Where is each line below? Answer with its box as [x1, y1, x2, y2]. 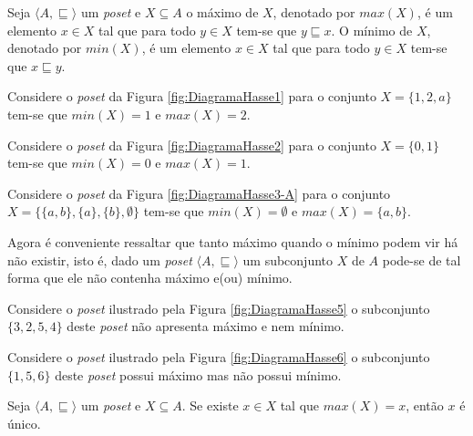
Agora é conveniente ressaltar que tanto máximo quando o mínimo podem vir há [7, 232, 458, 251]
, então [406, 396, 444, 415]
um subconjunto [242, 250, 334, 269]
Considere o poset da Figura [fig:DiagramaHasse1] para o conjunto [7, 87, 376, 106]
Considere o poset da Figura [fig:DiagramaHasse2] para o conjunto [7, 135, 376, 154]
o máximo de [186, 3, 259, 21]
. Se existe [181, 396, 239, 415]
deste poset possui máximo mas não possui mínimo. [55, 365, 342, 384]
